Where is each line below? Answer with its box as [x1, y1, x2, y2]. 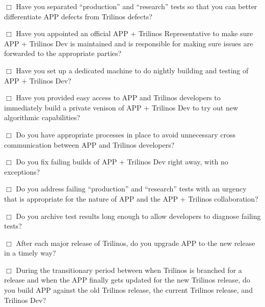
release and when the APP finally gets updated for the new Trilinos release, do [4, 274, 250, 285]
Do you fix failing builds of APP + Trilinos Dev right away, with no [16, 156, 228, 167]
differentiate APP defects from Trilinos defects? [4, 11, 152, 21]
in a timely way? [4, 247, 56, 258]
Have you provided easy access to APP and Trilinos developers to [16, 92, 221, 103]
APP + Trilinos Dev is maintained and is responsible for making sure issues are [4, 38, 253, 48]
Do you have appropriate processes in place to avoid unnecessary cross [16, 129, 235, 139]
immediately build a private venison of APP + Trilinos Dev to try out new [4, 102, 238, 113]
